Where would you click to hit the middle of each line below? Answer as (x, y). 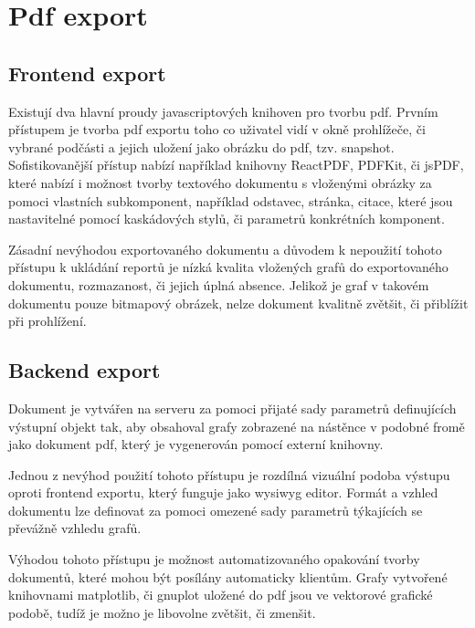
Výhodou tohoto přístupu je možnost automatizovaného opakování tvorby (214, 559)
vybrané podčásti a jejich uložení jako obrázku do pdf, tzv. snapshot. (201, 147)
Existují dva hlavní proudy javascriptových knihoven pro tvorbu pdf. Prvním (223, 111)
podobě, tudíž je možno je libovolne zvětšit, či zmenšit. (162, 612)
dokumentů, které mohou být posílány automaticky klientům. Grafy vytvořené (228, 576)
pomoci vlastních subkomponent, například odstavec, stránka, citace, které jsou (231, 200)
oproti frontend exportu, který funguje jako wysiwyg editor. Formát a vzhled (223, 492)
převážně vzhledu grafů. (75, 528)
